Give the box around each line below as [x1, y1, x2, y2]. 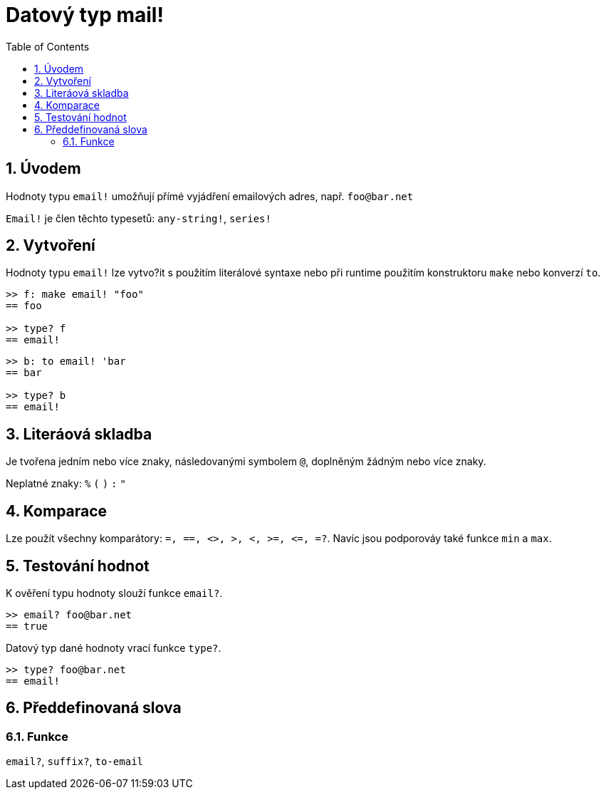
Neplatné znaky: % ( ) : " [6, 477, 126, 490]
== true [6, 620, 48, 632]
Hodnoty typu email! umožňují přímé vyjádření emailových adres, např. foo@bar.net [6, 189, 414, 202]
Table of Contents [6, 40, 90, 53]
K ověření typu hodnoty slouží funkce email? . [6, 586, 223, 599]
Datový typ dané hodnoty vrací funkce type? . [6, 641, 221, 654]
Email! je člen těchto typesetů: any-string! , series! [6, 212, 271, 224]
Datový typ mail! [6, 3, 164, 27]
